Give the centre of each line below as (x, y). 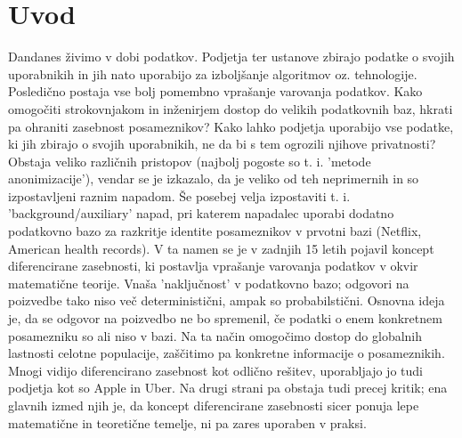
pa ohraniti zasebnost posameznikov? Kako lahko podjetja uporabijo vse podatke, (231, 126)
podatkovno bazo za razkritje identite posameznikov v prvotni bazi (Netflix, (215, 231)
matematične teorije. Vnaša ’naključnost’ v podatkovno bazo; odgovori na (209, 283)
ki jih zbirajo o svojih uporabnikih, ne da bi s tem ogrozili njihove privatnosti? (222, 144)
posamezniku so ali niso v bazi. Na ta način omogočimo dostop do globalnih (215, 335)
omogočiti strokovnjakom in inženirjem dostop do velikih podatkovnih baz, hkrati (231, 108)
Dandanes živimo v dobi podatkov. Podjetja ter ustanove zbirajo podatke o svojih (231, 57)
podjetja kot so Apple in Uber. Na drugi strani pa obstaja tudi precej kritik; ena (228, 388)
